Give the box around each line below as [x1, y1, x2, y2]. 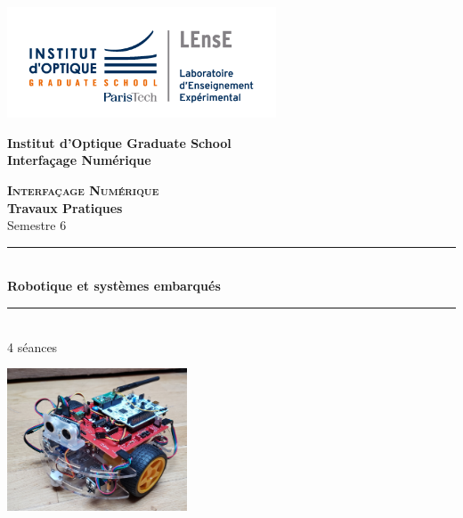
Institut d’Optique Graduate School [7, 133, 231, 152]
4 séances [7, 337, 58, 356]
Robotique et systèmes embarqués [7, 276, 221, 295]
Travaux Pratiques [7, 198, 123, 217]
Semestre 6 [7, 216, 67, 234]
